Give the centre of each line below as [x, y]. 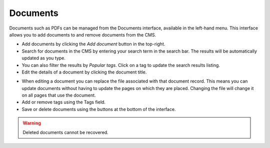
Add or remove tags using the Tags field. [64, 102]
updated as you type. [44, 58]
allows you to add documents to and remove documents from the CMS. [83, 34]
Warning [32, 123]
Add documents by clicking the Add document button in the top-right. [93, 44]
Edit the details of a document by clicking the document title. [84, 72]
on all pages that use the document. [59, 95]
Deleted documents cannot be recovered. [65, 132]
